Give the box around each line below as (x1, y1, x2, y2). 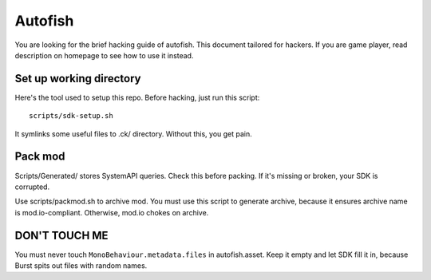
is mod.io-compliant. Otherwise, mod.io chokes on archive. (14, 207, 209, 217)
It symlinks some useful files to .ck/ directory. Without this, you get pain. (14, 128, 253, 139)
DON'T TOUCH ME (14, 228, 109, 243)
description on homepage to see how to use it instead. (14, 50, 194, 60)
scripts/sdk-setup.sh (29, 112, 113, 120)
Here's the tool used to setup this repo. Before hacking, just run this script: (14, 93, 260, 102)
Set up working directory (14, 72, 141, 85)
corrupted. (14, 182, 50, 191)
